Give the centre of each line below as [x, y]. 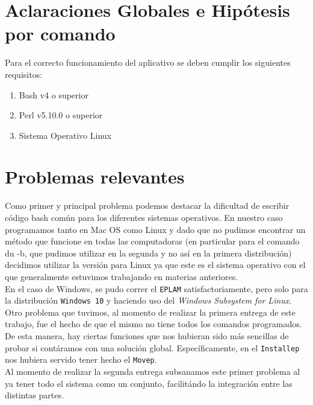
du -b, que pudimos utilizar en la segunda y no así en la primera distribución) [148, 253]
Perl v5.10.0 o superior [61, 115]
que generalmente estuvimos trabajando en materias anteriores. [122, 276]
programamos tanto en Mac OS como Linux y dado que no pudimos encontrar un [155, 229]
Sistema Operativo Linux [65, 135]
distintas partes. [34, 395]
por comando [60, 33]
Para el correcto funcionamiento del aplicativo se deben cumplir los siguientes [148, 62]
